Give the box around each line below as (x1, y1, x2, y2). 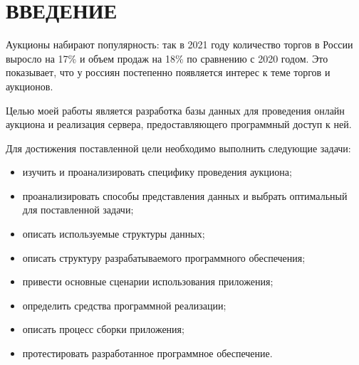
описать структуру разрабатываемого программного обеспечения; (22, 250, 306, 265)
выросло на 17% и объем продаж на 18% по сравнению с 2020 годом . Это (6, 51, 328, 65)
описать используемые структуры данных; (22, 226, 205, 241)
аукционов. (6, 78, 53, 93)
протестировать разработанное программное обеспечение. (22, 346, 273, 361)
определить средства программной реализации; (22, 297, 227, 312)
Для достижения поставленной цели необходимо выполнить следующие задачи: (6, 140, 351, 155)
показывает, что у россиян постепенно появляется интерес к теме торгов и (6, 65, 331, 80)
